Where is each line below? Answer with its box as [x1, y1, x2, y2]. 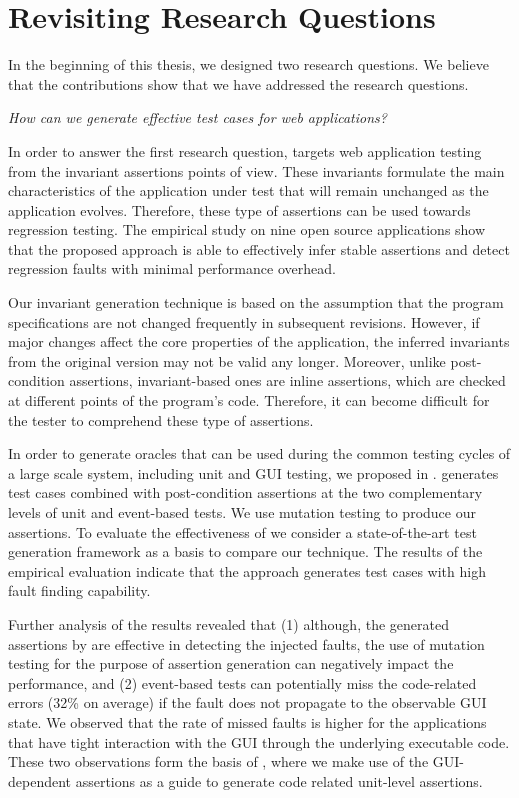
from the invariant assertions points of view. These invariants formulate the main [8, 160, 505, 181]
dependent [8, 770, 72, 791]
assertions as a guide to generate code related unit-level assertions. [75, 770, 483, 791]
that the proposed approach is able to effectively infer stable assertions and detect [8, 238, 510, 259]
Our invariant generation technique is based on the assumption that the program [8, 292, 504, 313]
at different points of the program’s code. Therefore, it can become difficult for [8, 390, 490, 411]
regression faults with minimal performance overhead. [8, 258, 336, 279]
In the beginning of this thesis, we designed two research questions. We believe [8, 54, 489, 75]
